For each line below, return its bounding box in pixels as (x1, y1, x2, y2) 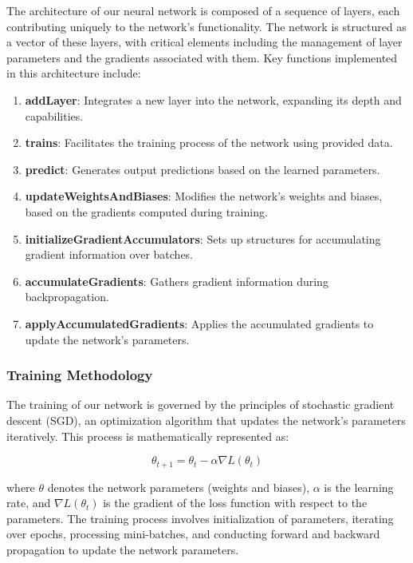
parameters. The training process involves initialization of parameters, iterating (6, 509, 394, 526)
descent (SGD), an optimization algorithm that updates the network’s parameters (6, 411, 406, 428)
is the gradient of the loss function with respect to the (103, 494, 368, 511)
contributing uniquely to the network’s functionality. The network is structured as (6, 18, 407, 34)
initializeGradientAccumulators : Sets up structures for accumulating (25, 230, 381, 247)
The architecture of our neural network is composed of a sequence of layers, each (6, 2, 400, 18)
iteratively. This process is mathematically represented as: (6, 427, 289, 444)
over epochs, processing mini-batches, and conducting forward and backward (6, 525, 380, 542)
